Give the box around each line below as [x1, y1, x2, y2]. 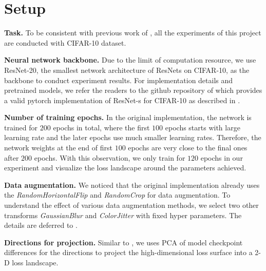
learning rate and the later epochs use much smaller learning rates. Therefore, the [4, 132, 261, 143]
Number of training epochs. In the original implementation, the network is [4, 112, 252, 123]
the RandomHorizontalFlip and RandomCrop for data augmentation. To [4, 189, 231, 200]
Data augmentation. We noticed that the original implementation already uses [4, 179, 260, 190]
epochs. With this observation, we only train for [34, 152, 185, 163]
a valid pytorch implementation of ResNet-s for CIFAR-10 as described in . [4, 94, 240, 105]
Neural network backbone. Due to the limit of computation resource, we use [4, 54, 256, 65]
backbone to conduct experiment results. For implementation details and [4, 74, 233, 85]
